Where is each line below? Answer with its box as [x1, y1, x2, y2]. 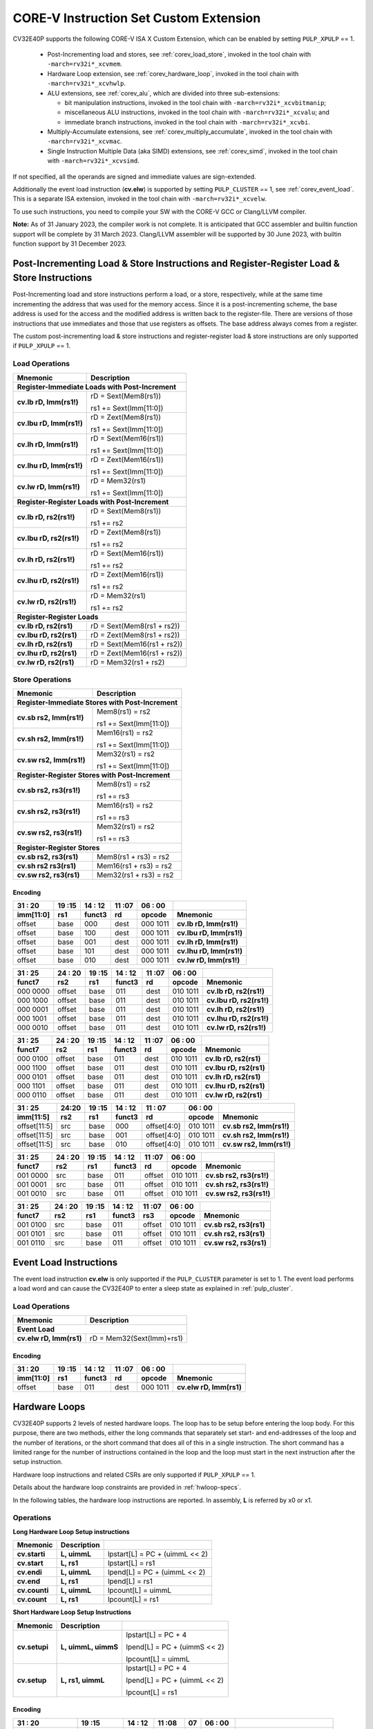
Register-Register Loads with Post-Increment [17, 497, 169, 506]
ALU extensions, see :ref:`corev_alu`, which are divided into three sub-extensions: [47, 89, 280, 97]
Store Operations [12, 674, 72, 684]
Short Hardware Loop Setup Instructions [12, 1608, 131, 1616]
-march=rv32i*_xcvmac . [47, 137, 122, 145]
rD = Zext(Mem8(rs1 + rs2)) [90, 630, 180, 640]
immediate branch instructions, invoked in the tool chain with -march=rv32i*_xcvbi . [64, 118, 311, 126]
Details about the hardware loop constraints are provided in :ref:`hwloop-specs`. [12, 1483, 242, 1492]
